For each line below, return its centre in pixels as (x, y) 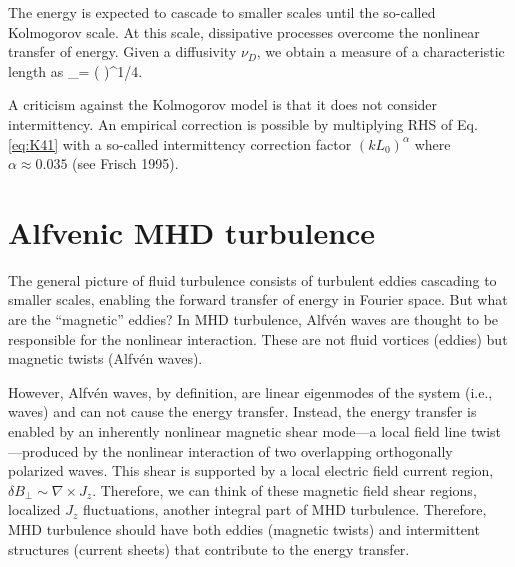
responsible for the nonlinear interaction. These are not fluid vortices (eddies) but (258, 338)
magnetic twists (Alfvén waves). (105, 358)
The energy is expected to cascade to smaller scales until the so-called (222, 12)
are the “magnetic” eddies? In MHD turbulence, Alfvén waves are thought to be (253, 319)
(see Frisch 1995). (125, 163)
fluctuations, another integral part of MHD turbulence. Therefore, (284, 509)
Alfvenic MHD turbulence (192, 231)
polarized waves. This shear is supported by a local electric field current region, (251, 470)
